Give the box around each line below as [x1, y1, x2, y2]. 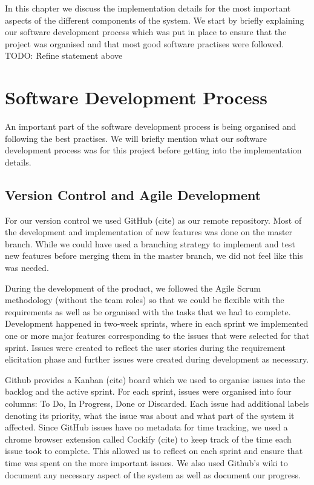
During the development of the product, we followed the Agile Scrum [5, 281, 261, 294]
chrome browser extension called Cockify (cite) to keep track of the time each [5, 432, 292, 445]
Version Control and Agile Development [5, 185, 261, 204]
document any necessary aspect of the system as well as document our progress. [5, 468, 301, 481]
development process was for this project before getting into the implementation [5, 144, 302, 156]
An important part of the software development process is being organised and [5, 120, 296, 133]
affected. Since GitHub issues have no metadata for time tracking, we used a [5, 421, 288, 433]
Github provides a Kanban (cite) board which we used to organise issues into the [5, 373, 306, 386]
